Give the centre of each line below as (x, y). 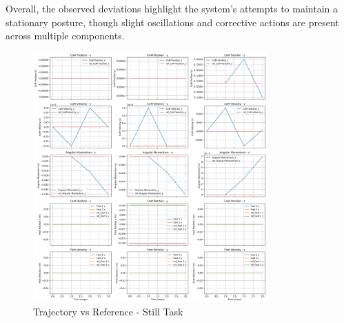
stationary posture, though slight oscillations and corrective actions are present (172, 22)
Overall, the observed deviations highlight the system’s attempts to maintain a (172, 8)
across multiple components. (65, 36)
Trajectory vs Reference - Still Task (108, 312)
